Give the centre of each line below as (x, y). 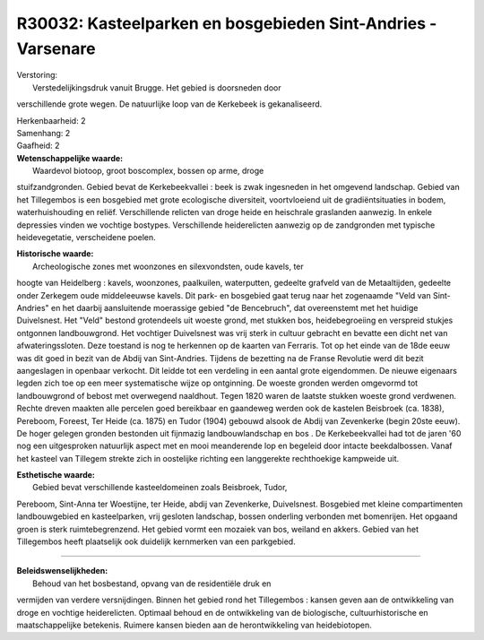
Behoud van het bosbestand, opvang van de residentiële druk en (152, 584)
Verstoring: (37, 75)
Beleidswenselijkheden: (62, 571)
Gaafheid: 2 (38, 146)
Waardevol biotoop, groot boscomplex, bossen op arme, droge (148, 171)
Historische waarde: (55, 254)
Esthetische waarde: (56, 475)
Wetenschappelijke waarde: (70, 158)
